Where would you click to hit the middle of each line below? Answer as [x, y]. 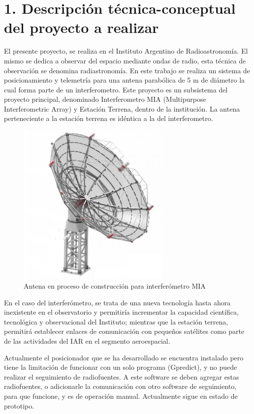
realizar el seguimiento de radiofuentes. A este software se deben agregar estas [122, 376]
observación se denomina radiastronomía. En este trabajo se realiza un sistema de [127, 70]
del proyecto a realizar [81, 27]
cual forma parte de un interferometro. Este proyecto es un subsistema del [116, 89]
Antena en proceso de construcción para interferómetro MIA [115, 286]
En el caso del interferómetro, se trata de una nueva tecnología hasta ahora [117, 302]
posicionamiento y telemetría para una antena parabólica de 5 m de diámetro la [125, 80]
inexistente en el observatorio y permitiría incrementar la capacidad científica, [121, 312]
